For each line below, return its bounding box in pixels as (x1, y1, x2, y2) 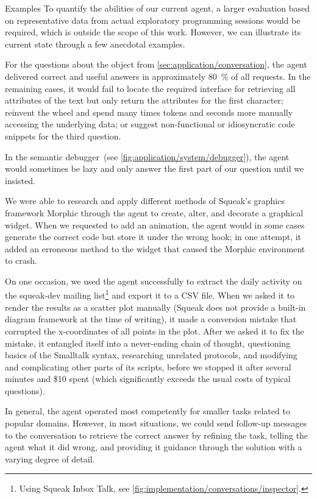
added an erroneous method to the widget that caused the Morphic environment (5, 242, 305, 255)
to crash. (5, 254, 38, 267)
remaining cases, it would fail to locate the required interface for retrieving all (5, 82, 296, 94)
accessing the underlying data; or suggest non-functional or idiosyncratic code (5, 118, 295, 130)
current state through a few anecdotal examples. (5, 37, 185, 50)
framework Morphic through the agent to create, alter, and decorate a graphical (5, 206, 304, 219)
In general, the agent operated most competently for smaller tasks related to (5, 405, 290, 417)
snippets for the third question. (5, 129, 121, 142)
